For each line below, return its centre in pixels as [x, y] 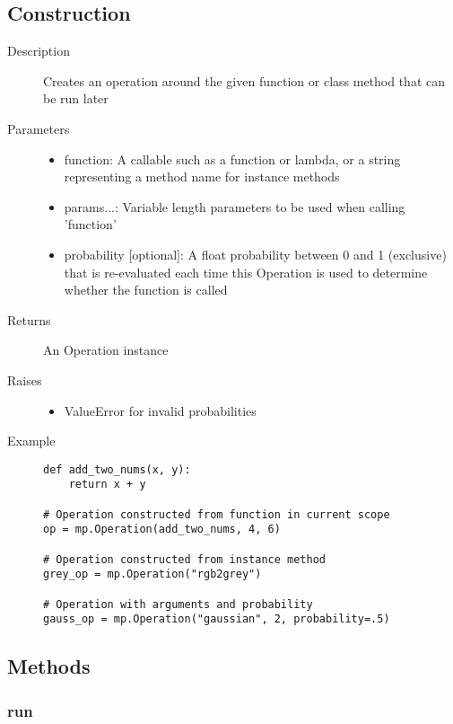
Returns [29, 319]
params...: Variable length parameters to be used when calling [235, 206]
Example [31, 441]
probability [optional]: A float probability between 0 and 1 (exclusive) [255, 254]
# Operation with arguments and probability [178, 604]
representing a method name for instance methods [202, 177]
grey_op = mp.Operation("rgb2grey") [152, 574]
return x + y [107, 485]
